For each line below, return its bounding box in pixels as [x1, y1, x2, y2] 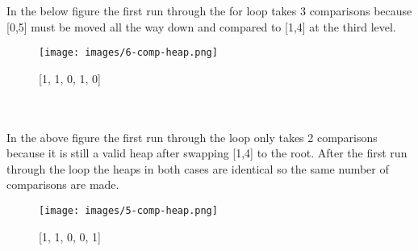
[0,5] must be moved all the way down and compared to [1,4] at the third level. [6, 18, 396, 35]
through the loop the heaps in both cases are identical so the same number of [6, 160, 389, 177]
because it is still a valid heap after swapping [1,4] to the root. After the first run [6, 144, 408, 161]
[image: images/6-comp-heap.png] [39, 47, 218, 59]
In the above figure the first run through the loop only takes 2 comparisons [6, 128, 378, 145]
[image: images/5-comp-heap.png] [39, 205, 218, 216]
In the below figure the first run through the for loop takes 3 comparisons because [6, 2, 412, 19]
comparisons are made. [6, 176, 119, 193]
